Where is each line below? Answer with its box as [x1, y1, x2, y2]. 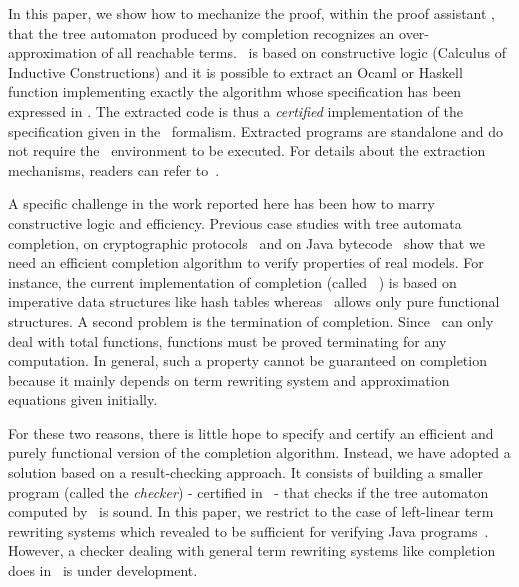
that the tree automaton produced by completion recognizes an [8, 22, 395, 43]
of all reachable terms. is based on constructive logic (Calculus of [101, 42, 506, 63]
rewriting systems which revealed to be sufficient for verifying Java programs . [8, 520, 489, 541]
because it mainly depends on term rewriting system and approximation [8, 369, 450, 390]
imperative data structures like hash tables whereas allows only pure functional [8, 291, 500, 312]
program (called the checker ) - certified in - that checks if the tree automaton [8, 481, 489, 502]
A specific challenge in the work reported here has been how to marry [8, 193, 435, 214]
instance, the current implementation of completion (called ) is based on [8, 271, 457, 292]
